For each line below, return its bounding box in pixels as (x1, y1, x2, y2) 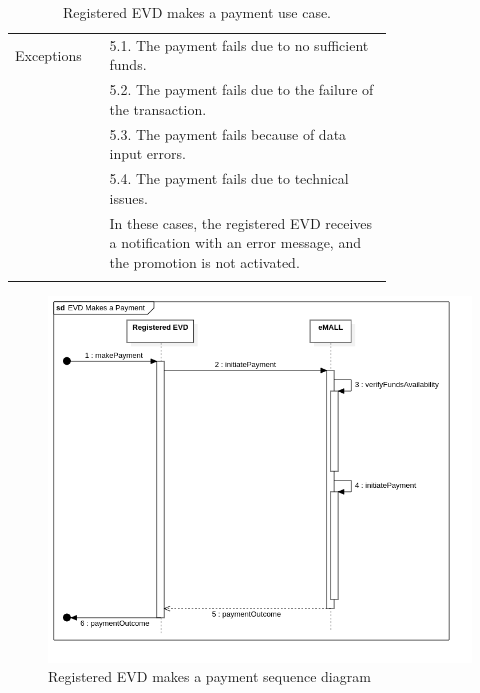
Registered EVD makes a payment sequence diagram (48, 666, 371, 687)
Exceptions (15, 44, 82, 65)
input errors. (109, 143, 186, 164)
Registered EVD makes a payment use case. (62, 2, 332, 22)
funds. (109, 54, 147, 75)
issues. (109, 187, 148, 208)
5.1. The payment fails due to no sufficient (109, 34, 369, 55)
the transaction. (109, 98, 207, 119)
